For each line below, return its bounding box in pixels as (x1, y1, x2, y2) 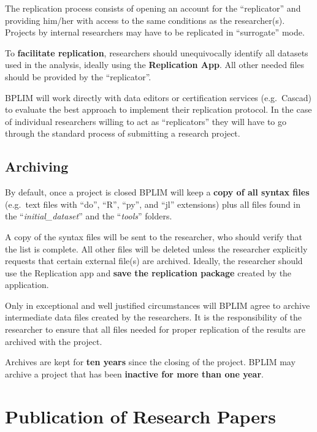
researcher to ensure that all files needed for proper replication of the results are (5, 323, 305, 336)
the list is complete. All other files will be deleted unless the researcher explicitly (5, 242, 308, 255)
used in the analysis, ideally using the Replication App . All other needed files (5, 58, 305, 71)
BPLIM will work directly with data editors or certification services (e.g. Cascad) (5, 91, 312, 104)
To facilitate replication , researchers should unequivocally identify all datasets (5, 46, 308, 59)
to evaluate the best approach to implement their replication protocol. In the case (5, 103, 312, 116)
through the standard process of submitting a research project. (5, 127, 240, 140)
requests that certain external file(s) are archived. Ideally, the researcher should (5, 254, 303, 267)
